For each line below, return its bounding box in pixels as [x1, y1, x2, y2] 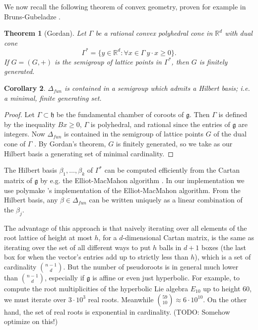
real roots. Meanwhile [88, 294, 154, 304]
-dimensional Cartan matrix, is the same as [123, 232, 254, 243]
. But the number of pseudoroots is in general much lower [63, 261, 239, 271]
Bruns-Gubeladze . [4, 11, 61, 21]
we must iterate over [4, 294, 66, 304]
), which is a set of [194, 252, 251, 262]
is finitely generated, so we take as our [116, 138, 233, 149]
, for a [98, 232, 117, 243]
